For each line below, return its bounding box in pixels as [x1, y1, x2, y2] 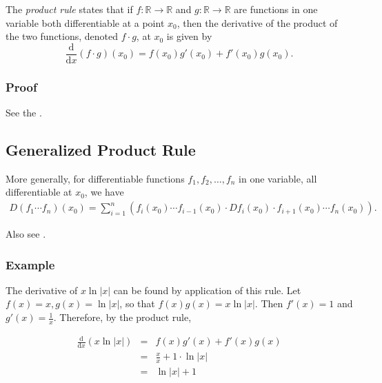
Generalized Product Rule [6, 139, 196, 161]
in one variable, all [239, 171, 317, 185]
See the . [6, 105, 42, 120]
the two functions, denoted [6, 29, 119, 43]
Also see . [6, 227, 46, 241]
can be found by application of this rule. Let [113, 282, 301, 297]
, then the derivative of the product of [177, 15, 338, 30]
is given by [166, 29, 212, 43]
